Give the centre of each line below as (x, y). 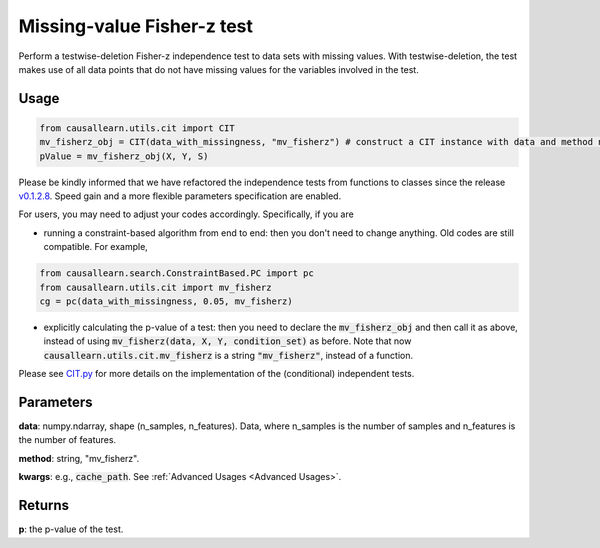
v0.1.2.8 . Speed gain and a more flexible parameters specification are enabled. (180, 196)
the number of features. (67, 440)
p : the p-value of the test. (71, 529)
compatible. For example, (96, 247)
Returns (44, 505)
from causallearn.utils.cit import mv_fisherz (155, 287)
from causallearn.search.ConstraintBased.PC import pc (176, 273)
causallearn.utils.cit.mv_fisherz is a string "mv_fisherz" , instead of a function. (228, 355)
